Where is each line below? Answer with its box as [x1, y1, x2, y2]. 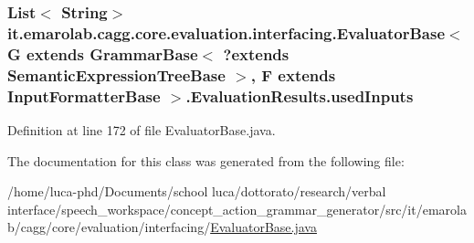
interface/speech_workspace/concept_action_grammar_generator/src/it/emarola [7, 199, 467, 218]
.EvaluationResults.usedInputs [185, 84, 414, 107]
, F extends [250, 63, 336, 86]
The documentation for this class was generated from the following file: [7, 151, 405, 170]
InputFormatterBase [7, 84, 161, 107]
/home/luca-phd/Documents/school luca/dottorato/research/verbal [7, 182, 386, 201]
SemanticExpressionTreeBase [7, 63, 226, 86]
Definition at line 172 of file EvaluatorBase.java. [7, 120, 276, 139]
